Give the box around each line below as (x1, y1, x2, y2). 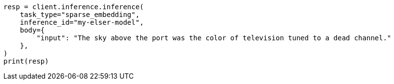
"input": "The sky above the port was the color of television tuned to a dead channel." (36, 34, 392, 42)
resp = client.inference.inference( (3, 3, 144, 11)
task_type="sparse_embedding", (20, 11, 140, 18)
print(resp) (3, 57, 49, 65)
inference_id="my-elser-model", (20, 18, 144, 26)
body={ (20, 26, 45, 34)
